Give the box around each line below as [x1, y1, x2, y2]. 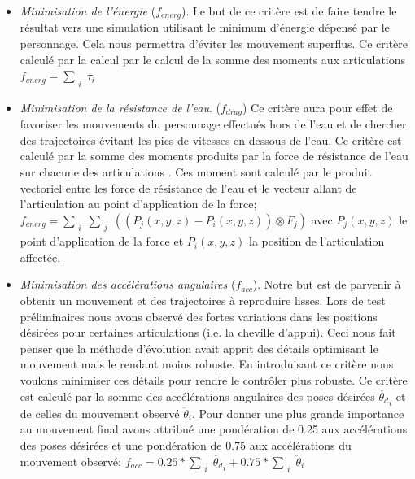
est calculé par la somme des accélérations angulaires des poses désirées [20, 387, 375, 404]
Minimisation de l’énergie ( [20, 2, 156, 19]
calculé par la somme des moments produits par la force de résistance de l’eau [20, 147, 408, 164]
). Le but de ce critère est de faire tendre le [181, 2, 397, 19]
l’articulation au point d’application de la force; [20, 195, 257, 212]
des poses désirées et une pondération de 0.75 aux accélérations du [20, 436, 352, 453]
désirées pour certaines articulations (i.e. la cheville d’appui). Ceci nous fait [20, 324, 396, 341]
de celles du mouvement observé [20, 404, 180, 421]
